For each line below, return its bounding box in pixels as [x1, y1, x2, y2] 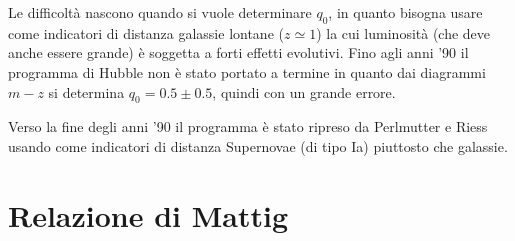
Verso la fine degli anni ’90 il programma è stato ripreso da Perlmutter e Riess [8, 116, 488, 137]
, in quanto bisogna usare [328, 2, 483, 22]
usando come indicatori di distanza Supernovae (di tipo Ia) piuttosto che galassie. [8, 135, 508, 156]
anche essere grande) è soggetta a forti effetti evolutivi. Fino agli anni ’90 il [8, 42, 469, 63]
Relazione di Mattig [8, 194, 289, 235]
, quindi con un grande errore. [212, 81, 396, 102]
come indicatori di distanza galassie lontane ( [8, 22, 284, 43]
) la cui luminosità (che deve [316, 22, 491, 43]
